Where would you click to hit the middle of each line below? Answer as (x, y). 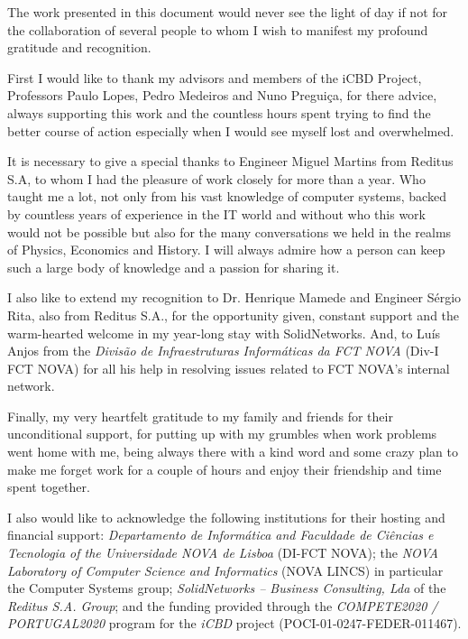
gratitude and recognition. (79, 47)
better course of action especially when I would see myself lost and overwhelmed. (231, 130)
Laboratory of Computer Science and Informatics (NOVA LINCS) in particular (225, 570)
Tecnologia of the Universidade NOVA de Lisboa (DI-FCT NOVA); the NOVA (223, 553)
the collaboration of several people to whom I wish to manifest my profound (218, 29)
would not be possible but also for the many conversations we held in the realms (229, 232)
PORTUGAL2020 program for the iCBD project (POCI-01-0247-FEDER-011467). (234, 623)
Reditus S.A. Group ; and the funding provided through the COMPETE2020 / (223, 605)
